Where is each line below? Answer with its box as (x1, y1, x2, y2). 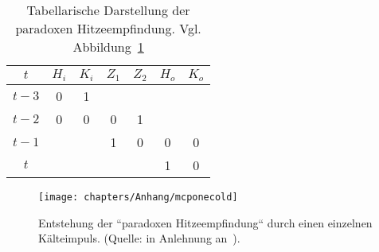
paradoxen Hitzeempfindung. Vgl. (15, 19, 201, 37)
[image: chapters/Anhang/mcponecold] (38, 191, 238, 203)
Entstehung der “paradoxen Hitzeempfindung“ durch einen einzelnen (38, 214, 373, 231)
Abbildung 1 (72, 37, 144, 56)
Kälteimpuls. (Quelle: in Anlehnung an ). (38, 230, 240, 246)
